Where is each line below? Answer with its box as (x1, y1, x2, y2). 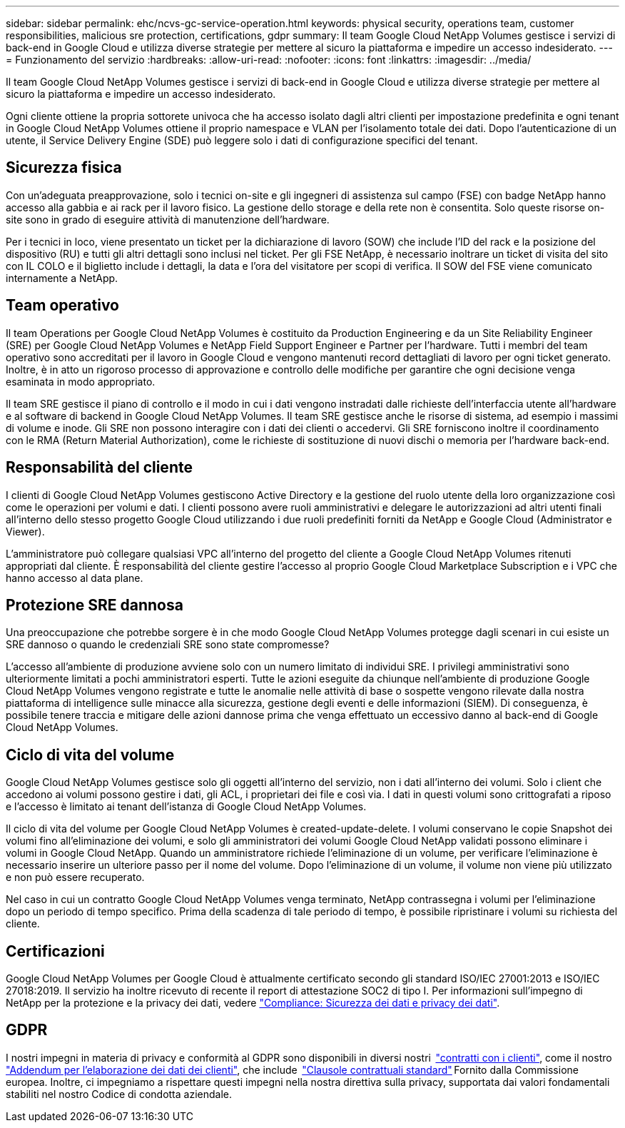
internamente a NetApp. (6, 271, 118, 284)
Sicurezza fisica (6, 158, 122, 177)
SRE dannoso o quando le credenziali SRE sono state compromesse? (6, 638, 330, 651)
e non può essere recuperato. (6, 871, 145, 884)
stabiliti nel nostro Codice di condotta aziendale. (6, 1087, 232, 1100)
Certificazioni (6, 942, 105, 960)
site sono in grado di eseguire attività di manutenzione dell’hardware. (6, 213, 330, 226)
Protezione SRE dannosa (6, 595, 183, 614)
